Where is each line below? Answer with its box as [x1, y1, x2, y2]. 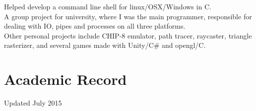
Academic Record [4, 69, 127, 89]
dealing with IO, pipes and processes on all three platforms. [4, 21, 186, 31]
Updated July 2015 [4, 98, 62, 108]
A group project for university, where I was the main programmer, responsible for [4, 11, 252, 21]
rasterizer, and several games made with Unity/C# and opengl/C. [4, 40, 206, 50]
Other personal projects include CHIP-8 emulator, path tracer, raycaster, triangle [4, 30, 252, 40]
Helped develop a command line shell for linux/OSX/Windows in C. [4, 1, 211, 11]
